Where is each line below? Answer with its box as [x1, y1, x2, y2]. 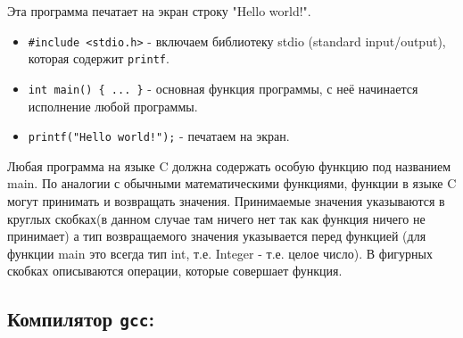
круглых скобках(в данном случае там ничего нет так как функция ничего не [7, 209, 426, 227]
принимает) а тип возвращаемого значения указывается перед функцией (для [7, 227, 426, 245]
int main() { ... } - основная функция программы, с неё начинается [28, 78, 418, 97]
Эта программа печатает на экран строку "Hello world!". [7, 2, 311, 20]
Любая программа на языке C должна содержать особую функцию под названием [7, 156, 451, 175]
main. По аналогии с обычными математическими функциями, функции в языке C [7, 174, 457, 193]
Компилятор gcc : [7, 305, 155, 333]
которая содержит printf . [28, 49, 169, 68]
